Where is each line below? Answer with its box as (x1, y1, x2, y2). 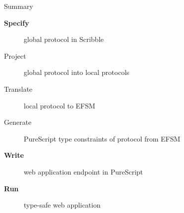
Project (4, 50, 26, 61)
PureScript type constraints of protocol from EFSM (24, 133, 181, 143)
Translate (4, 83, 33, 94)
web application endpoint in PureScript (24, 166, 143, 177)
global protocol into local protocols (24, 67, 130, 77)
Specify (4, 17, 29, 28)
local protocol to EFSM (24, 100, 95, 110)
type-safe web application (24, 200, 101, 210)
